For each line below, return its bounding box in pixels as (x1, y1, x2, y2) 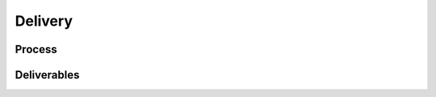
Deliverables (15, 68, 80, 82)
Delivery (15, 12, 73, 30)
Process (15, 42, 57, 56)
